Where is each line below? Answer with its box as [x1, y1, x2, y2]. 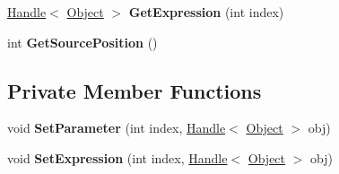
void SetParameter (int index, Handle [7, 118, 226, 137]
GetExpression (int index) [128, 3, 284, 21]
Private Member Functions [7, 76, 262, 104]
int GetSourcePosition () [7, 32, 158, 51]
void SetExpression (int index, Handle [7, 148, 228, 167]
